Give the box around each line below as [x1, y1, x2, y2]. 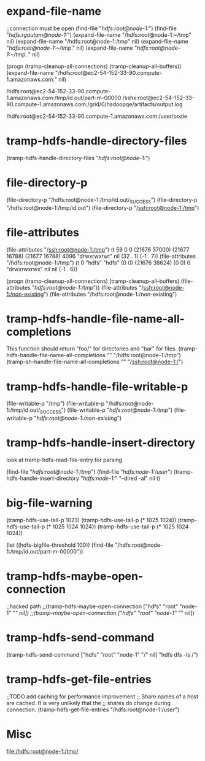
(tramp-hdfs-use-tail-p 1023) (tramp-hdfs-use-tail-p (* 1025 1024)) [6, 517, 177, 524]
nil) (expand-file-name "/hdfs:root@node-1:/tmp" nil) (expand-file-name [6, 37, 188, 45]
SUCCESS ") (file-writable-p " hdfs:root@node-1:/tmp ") [39, 406, 173, 415]
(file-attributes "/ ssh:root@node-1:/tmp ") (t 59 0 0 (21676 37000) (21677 [6, 245, 190, 253]
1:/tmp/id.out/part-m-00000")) [6, 548, 83, 555]
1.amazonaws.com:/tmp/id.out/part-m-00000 [6, 94, 122, 101]
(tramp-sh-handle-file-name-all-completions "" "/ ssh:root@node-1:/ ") [6, 358, 184, 366]
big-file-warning [6, 496, 93, 510]
